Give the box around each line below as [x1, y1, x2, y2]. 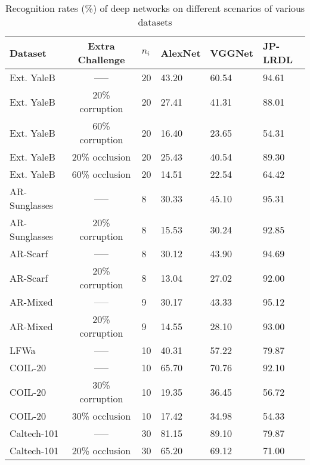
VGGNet [210, 45, 253, 60]
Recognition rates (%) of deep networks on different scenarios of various [5, 1, 305, 15]
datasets [138, 15, 172, 29]
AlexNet [160, 45, 201, 60]
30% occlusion [72, 409, 131, 423]
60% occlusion [72, 167, 131, 181]
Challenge [77, 53, 125, 66]
